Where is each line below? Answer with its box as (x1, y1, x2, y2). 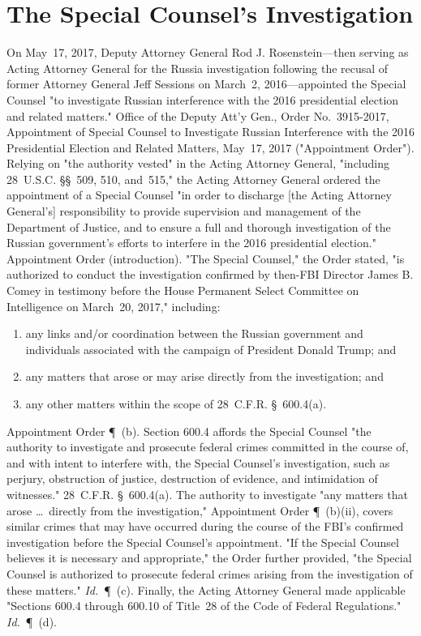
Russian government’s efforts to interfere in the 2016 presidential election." (6, 234, 376, 251)
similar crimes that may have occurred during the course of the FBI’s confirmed (6, 518, 404, 535)
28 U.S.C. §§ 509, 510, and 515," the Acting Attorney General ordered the (6, 170, 380, 187)
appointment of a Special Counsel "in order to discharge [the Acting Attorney (6, 186, 392, 203)
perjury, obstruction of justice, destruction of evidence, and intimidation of (6, 470, 378, 487)
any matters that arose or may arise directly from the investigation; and (25, 368, 384, 385)
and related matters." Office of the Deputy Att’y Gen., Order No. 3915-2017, (6, 107, 389, 124)
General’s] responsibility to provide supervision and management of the (6, 203, 361, 220)
